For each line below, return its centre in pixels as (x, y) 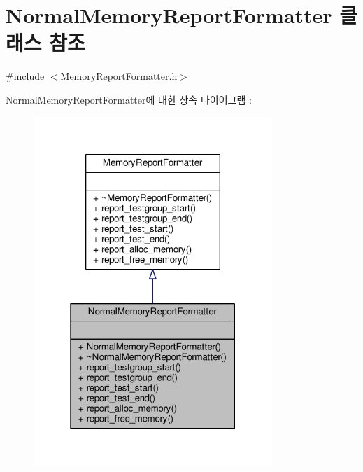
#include (25, 76)
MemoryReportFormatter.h (119, 76)
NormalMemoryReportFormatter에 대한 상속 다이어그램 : (129, 99)
